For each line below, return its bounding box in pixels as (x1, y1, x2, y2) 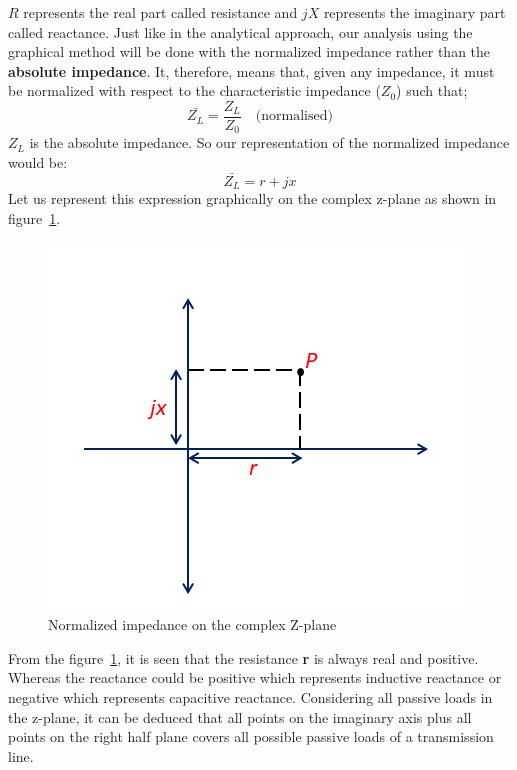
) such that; (396, 80, 468, 101)
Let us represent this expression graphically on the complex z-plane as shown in (8, 188, 497, 209)
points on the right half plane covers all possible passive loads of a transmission (8, 726, 494, 747)
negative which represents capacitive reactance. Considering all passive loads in (8, 686, 493, 707)
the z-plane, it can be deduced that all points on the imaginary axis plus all (8, 706, 472, 727)
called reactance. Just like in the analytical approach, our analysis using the (8, 21, 473, 42)
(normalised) (255, 109, 333, 124)
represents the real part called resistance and (23, 2, 298, 22)
